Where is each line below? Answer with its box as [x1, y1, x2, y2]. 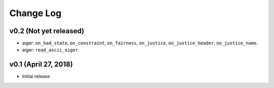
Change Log [9, 8, 62, 19]
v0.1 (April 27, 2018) [9, 60, 73, 69]
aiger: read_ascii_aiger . [22, 47, 80, 53]
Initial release [22, 73, 50, 79]
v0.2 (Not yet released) [9, 27, 85, 35]
